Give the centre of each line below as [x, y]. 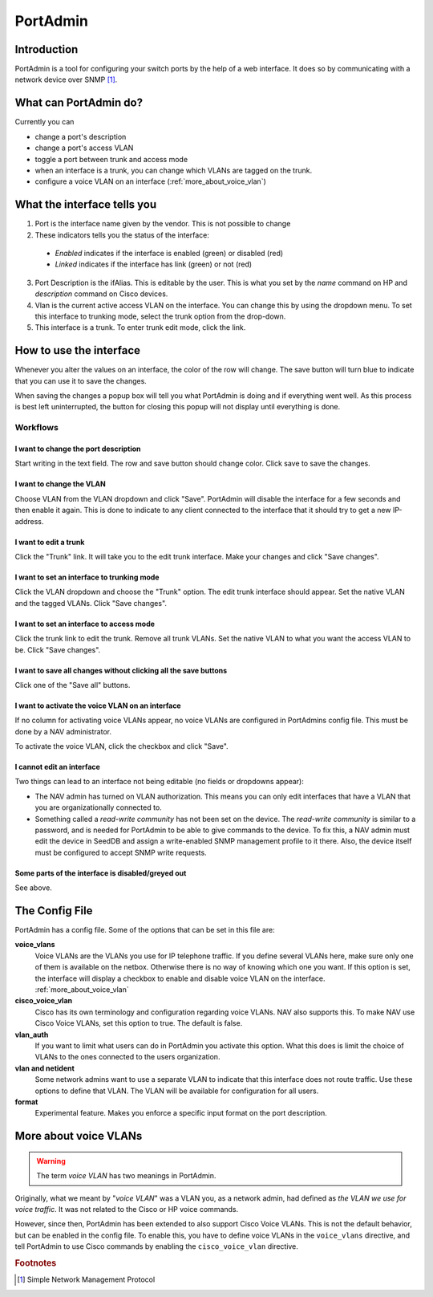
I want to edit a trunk [50, 542]
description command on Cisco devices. [101, 294]
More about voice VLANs [79, 1136]
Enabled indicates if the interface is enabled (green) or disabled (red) [169, 253]
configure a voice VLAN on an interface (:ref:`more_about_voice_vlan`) [150, 181]
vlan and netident [45, 1068]
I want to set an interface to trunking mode [87, 577]
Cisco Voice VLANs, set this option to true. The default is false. [139, 1023]
